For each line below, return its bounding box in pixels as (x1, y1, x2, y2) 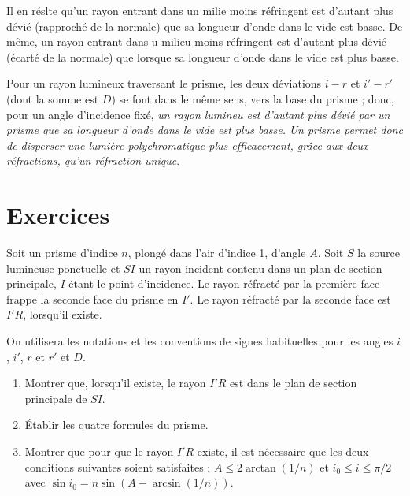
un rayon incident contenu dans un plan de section (139, 259, 382, 276)
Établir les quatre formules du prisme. (24, 416, 209, 433)
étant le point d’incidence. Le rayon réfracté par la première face (68, 275, 380, 292)
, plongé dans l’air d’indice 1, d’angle (127, 244, 306, 261)
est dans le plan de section (230, 375, 357, 391)
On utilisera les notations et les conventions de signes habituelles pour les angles (6, 333, 393, 349)
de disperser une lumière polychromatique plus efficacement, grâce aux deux (6, 136, 368, 153)
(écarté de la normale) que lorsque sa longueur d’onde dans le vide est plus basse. (6, 48, 399, 65)
